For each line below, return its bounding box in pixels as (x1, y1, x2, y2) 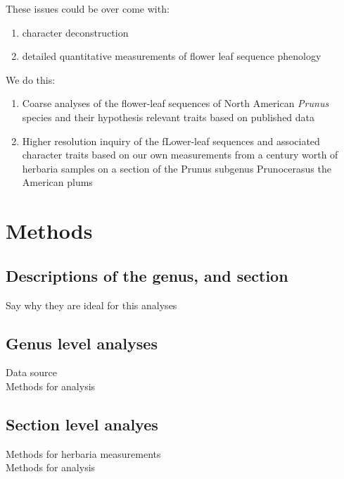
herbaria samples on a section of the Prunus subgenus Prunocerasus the (22, 161, 331, 175)
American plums (22, 175, 93, 189)
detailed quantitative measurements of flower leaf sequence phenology (22, 49, 321, 63)
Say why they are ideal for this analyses (6, 297, 177, 312)
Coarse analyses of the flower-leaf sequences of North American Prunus (22, 96, 329, 111)
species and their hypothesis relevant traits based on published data (22, 109, 315, 124)
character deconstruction (22, 25, 129, 39)
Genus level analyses (6, 332, 158, 354)
